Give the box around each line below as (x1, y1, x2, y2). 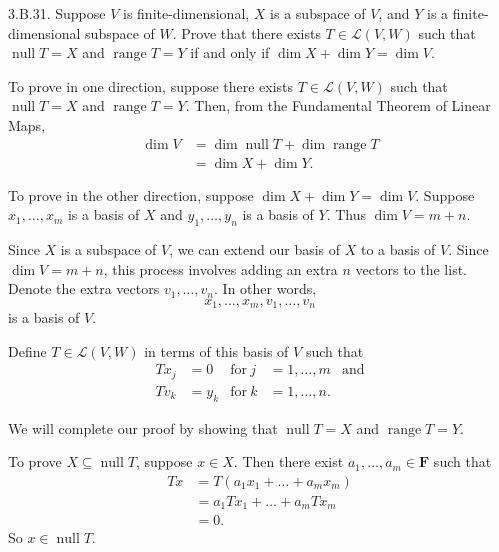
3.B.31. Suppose (8, 3, 106, 23)
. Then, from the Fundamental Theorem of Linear (185, 95, 491, 116)
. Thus (326, 204, 367, 225)
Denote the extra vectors (8, 278, 160, 299)
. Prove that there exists (172, 22, 321, 43)
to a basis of (360, 239, 436, 260)
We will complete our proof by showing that (8, 417, 278, 438)
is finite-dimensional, (123, 3, 250, 23)
